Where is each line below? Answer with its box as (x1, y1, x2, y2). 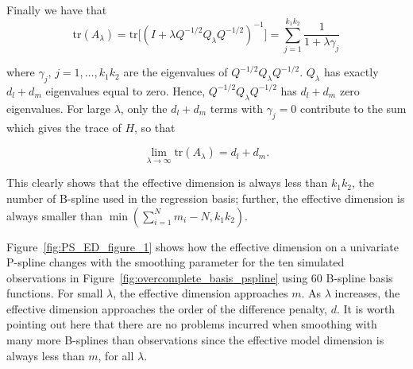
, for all (98, 347, 134, 363)
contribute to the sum (300, 99, 407, 116)
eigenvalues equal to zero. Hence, (45, 82, 206, 99)
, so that (134, 118, 176, 135)
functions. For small (6, 285, 103, 301)
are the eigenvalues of (123, 64, 228, 80)
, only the (120, 99, 168, 116)
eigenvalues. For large (6, 99, 111, 116)
